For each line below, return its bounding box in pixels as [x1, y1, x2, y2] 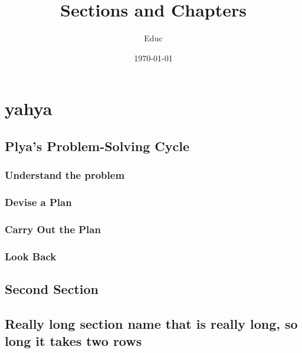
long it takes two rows [5, 332, 142, 350]
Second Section [5, 280, 99, 298]
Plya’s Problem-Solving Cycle [5, 136, 190, 155]
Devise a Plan [5, 195, 72, 210]
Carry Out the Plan [5, 221, 101, 236]
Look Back [5, 249, 57, 263]
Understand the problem [5, 168, 125, 182]
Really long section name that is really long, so [5, 314, 298, 332]
